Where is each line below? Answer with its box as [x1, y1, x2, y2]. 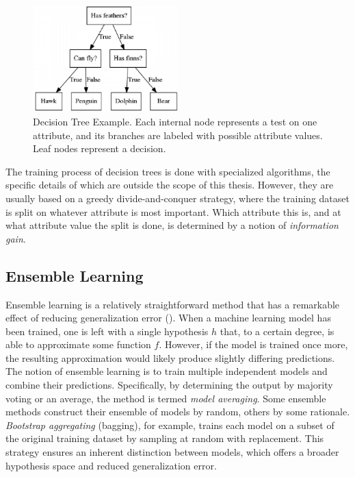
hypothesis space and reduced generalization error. [5, 458, 217, 472]
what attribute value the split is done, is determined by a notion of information [5, 218, 339, 232]
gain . [5, 231, 26, 245]
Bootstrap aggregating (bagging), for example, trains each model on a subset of [5, 417, 334, 432]
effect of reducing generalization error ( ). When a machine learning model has [5, 310, 331, 325]
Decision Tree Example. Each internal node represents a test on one [33, 114, 317, 128]
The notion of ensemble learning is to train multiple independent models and [5, 364, 328, 378]
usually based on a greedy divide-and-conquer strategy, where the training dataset [5, 191, 350, 205]
